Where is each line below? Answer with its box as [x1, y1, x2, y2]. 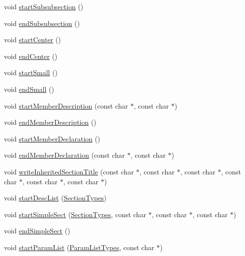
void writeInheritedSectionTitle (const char [4, 166, 134, 176]
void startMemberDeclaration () [4, 133, 100, 143]
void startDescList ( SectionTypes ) [4, 193, 107, 203]
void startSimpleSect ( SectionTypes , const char [4, 209, 146, 219]
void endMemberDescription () [4, 117, 96, 127]
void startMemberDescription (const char [4, 100, 128, 111]
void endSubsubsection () [4, 18, 80, 28]
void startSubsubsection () [4, 1, 84, 11]
